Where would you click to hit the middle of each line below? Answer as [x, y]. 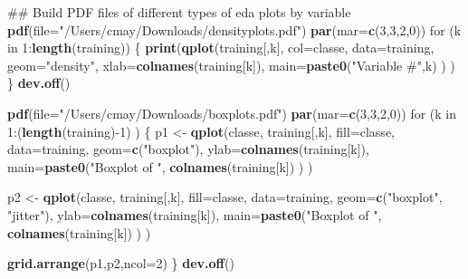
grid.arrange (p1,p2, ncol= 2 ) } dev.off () [121, 263]
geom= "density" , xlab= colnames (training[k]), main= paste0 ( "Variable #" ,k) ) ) [231, 65]
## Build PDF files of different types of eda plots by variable [179, 12]
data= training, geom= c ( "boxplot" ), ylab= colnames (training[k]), [188, 149]
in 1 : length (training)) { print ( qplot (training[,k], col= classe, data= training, [221, 48]
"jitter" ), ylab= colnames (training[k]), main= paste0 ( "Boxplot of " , [195, 214]
